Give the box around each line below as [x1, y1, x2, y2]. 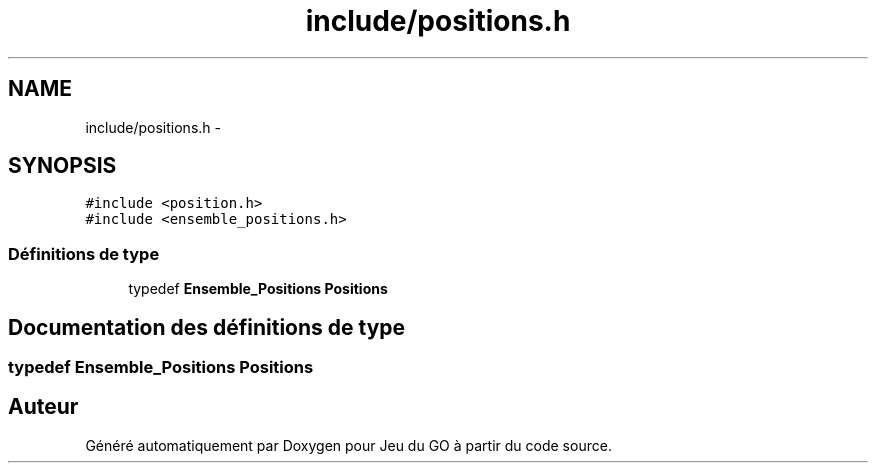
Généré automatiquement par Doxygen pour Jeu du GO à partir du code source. [85, 436, 612, 454]
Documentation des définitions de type [8, 314, 406, 340]
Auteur [8, 394, 79, 420]
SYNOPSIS [8, 153, 117, 179]
